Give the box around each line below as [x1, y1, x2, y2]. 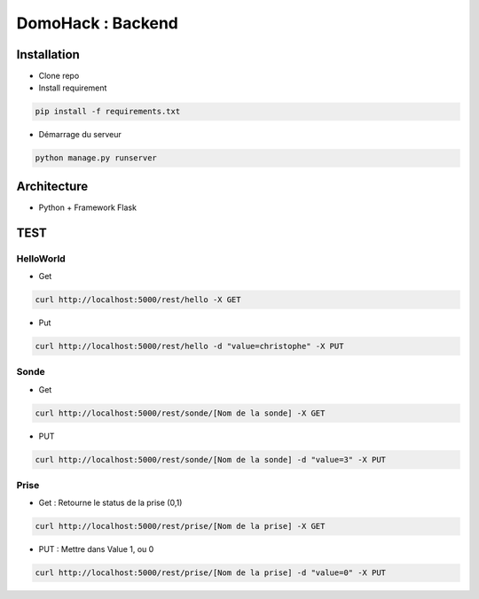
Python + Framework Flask [38, 202, 137, 213]
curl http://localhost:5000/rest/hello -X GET [35, 295, 241, 305]
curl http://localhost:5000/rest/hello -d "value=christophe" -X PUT [35, 341, 344, 352]
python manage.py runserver [35, 153, 157, 163]
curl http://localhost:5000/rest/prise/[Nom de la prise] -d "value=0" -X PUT [35, 568, 386, 578]
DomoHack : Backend [16, 13, 179, 33]
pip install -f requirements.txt [35, 106, 181, 117]
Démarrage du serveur [38, 129, 122, 140]
